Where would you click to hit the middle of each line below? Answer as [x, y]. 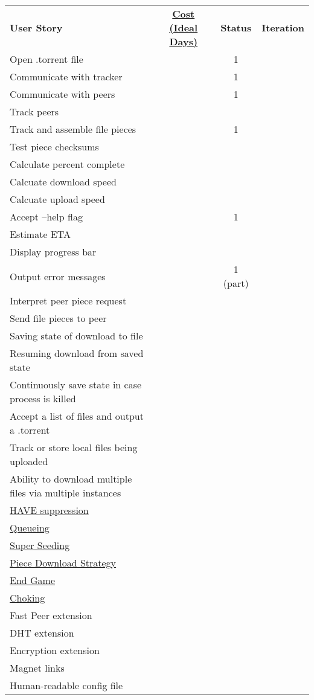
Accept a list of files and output [77, 416]
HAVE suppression [49, 510]
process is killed [43, 398]
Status [236, 27]
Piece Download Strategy [63, 563]
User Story [36, 27]
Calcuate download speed [63, 181]
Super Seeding [40, 545]
